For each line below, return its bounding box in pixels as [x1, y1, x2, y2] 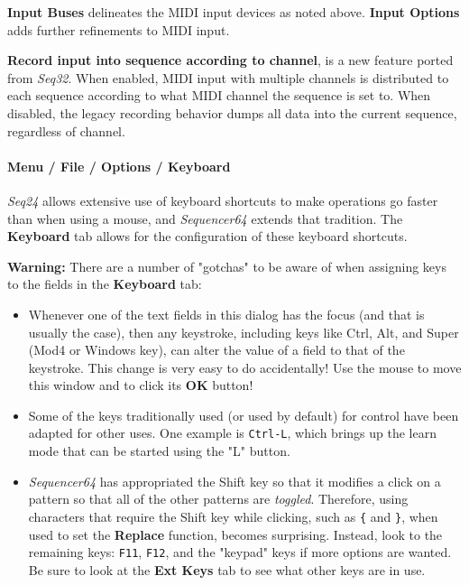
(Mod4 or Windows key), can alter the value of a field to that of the [28, 340, 405, 359]
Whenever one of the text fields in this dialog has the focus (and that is [28, 304, 425, 323]
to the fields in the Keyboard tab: [7, 274, 202, 293]
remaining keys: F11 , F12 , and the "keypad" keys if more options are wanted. [28, 543, 452, 562]
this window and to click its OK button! [28, 376, 253, 395]
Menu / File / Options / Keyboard [7, 156, 231, 175]
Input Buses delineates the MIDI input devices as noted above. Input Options [7, 3, 460, 21]
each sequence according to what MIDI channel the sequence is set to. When [7, 86, 431, 105]
